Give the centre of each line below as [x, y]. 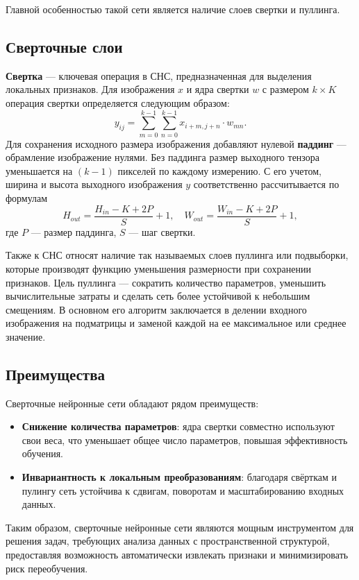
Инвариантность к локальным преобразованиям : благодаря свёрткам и [179, 477]
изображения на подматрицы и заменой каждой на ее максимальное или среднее [176, 323]
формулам [27, 198]
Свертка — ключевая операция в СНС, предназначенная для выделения [159, 75]
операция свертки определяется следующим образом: [118, 102]
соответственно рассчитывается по [266, 184]
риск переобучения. [47, 568]
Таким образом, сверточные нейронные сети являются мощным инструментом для [180, 527]
